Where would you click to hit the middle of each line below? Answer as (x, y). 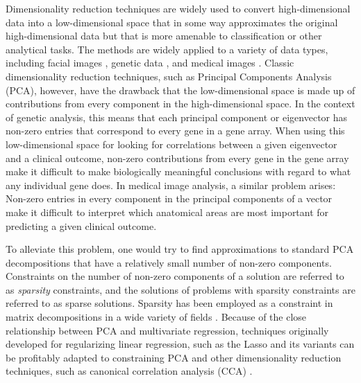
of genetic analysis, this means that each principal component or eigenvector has (177, 117)
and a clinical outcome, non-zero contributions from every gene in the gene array (177, 158)
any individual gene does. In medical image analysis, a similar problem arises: (171, 185)
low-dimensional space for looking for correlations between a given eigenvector (171, 144)
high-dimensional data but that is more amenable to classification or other (164, 36)
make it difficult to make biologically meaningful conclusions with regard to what (178, 171)
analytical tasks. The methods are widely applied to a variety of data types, (167, 49)
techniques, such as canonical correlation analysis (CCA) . (129, 371)
